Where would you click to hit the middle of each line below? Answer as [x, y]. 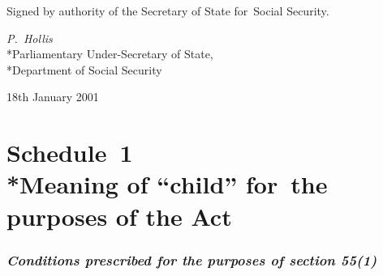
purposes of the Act [119, 216]
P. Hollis [30, 38]
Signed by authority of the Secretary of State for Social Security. [168, 11]
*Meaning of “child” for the [167, 184]
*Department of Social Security [84, 69]
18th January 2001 [53, 97]
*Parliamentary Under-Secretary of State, [110, 54]
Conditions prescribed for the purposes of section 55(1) [192, 259]
